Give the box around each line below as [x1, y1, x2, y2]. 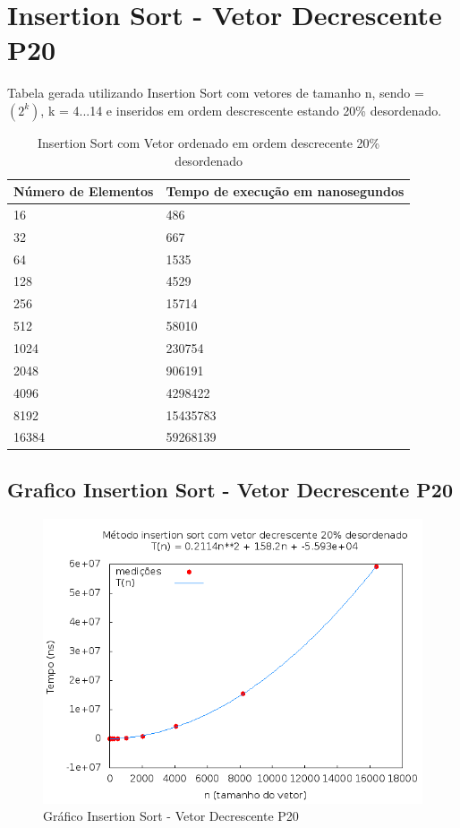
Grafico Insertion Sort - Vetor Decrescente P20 [7, 475, 453, 503]
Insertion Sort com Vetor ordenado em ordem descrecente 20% [38, 133, 380, 151]
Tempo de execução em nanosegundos [166, 182, 405, 201]
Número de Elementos [13, 182, 154, 201]
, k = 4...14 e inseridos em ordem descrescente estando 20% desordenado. [40, 100, 442, 119]
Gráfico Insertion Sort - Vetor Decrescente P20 [43, 806, 299, 825]
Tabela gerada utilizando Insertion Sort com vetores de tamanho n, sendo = [7, 83, 424, 102]
